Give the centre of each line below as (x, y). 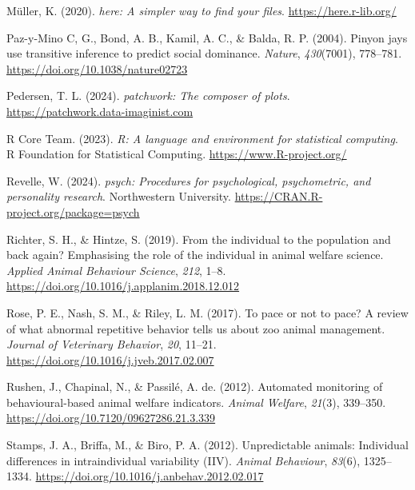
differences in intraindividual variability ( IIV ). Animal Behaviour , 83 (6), (184, 460)
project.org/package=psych (73, 211)
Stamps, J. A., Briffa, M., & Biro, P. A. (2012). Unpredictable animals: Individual (207, 445)
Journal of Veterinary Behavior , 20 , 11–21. (112, 344)
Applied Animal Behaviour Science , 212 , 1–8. (116, 270)
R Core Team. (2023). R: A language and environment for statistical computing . (202, 138)
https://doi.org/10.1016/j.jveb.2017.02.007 (110, 359)
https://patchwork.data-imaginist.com (100, 111)
